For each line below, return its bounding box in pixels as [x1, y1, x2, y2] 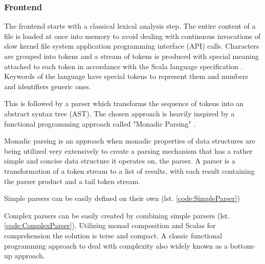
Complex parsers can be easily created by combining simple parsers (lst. [4, 210, 230, 220]
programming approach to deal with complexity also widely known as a [4, 240, 228, 251]
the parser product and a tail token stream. [4, 175, 140, 186]
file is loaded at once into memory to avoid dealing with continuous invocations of [4, 30, 261, 41]
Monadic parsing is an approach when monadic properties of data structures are [4, 135, 255, 146]
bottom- [230, 240, 256, 251]
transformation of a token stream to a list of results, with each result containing [4, 165, 255, 176]
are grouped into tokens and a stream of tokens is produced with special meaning [4, 51, 259, 61]
